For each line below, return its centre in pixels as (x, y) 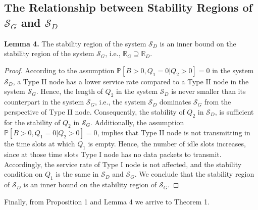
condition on (23, 174)
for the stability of (32, 122)
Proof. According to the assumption (59, 70)
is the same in (77, 174)
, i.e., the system (120, 102)
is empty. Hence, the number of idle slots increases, (167, 144)
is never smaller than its (209, 91)
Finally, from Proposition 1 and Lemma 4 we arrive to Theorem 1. (107, 201)
